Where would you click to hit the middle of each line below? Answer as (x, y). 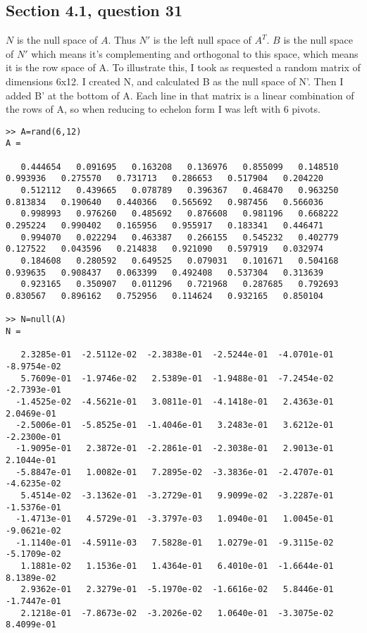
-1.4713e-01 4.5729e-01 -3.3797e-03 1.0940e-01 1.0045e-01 (175, 519)
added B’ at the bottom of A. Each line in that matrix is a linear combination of (180, 95)
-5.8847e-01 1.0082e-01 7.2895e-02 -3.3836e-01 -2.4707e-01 (175, 472)
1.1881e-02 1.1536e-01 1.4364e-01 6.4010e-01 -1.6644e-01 (177, 566)
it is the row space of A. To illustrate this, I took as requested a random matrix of (183, 67)
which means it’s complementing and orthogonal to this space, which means (195, 53)
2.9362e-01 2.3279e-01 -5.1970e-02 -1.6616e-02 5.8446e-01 (177, 590)
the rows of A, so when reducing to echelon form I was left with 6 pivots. (163, 109)
